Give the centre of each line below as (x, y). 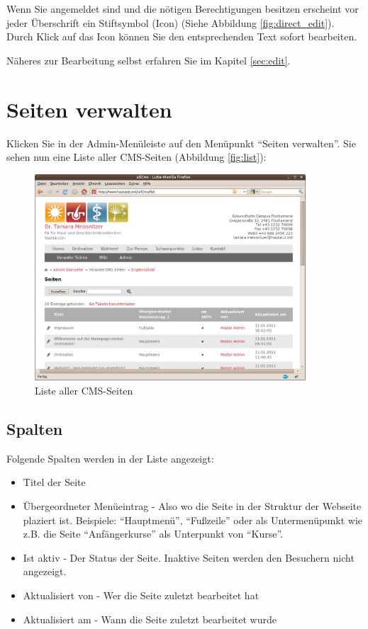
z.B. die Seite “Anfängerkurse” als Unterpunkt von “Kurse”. (153, 534)
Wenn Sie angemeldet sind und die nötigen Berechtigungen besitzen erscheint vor (183, 8)
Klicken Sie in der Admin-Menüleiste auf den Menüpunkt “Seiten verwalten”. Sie (181, 143)
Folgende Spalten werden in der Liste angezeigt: (110, 458)
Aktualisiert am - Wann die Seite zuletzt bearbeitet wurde (150, 619)
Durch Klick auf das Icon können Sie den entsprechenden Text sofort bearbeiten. (182, 36)
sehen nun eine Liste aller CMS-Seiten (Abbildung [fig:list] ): (136, 157)
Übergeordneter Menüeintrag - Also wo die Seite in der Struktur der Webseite (192, 506)
